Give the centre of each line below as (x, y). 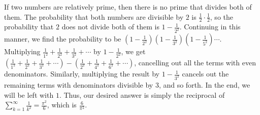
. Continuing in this (210, 27)
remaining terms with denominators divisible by (79, 85)
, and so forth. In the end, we (204, 85)
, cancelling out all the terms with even (195, 63)
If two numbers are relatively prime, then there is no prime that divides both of (128, 7)
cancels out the (205, 74)
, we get (133, 51)
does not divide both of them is (110, 27)
